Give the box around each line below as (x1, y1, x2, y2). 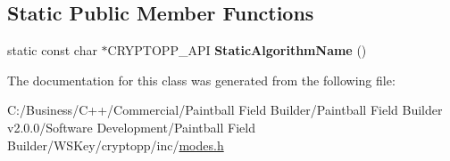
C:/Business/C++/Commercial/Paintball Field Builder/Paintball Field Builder (7, 101, 443, 119)
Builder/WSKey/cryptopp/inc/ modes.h (7, 135, 224, 154)
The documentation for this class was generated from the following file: (7, 70, 396, 89)
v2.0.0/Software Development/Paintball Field (7, 117, 255, 136)
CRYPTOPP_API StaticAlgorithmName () (107, 41, 367, 60)
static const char (7, 41, 97, 60)
